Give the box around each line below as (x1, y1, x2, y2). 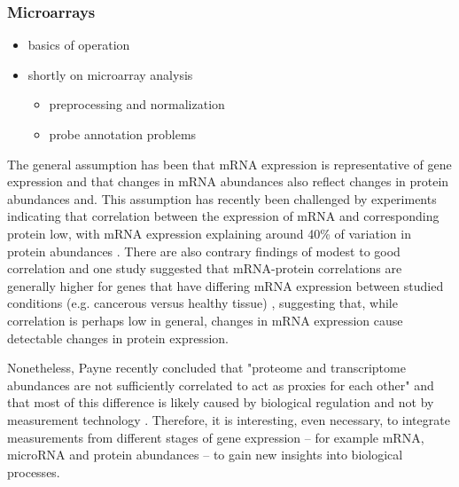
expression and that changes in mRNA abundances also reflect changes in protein (7, 172, 449, 191)
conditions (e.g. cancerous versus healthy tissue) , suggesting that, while (7, 294, 398, 312)
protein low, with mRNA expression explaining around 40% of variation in (7, 224, 411, 242)
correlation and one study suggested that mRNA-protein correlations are (7, 259, 402, 278)
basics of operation (27, 35, 130, 54)
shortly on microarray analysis (27, 65, 193, 83)
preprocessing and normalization (49, 95, 225, 114)
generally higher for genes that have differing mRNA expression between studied (7, 276, 444, 295)
